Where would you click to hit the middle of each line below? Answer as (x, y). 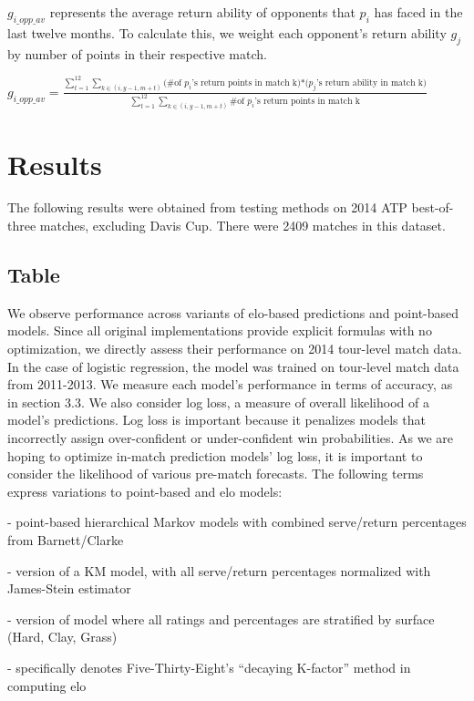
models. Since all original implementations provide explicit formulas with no (220, 330)
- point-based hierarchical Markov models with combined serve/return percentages (237, 522)
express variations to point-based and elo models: (145, 491)
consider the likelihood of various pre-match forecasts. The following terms (216, 474)
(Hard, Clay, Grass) (62, 637)
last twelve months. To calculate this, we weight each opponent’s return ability (227, 32)
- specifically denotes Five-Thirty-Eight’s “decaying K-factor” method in (209, 667)
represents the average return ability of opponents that (202, 12)
